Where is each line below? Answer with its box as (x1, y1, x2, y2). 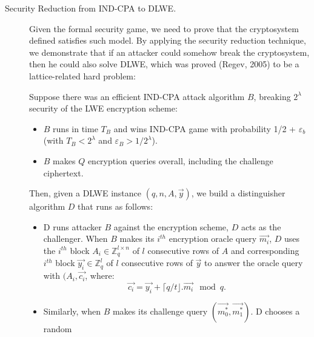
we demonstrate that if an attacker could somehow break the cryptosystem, (29, 45, 310, 58)
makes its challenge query (112, 304, 208, 317)
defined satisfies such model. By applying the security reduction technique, (29, 34, 306, 47)
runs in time (53, 122, 98, 135)
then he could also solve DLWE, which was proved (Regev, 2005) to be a (29, 58, 299, 70)
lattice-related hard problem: (29, 69, 136, 82)
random (43, 322, 72, 335)
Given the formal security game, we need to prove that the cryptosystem (29, 22, 299, 35)
